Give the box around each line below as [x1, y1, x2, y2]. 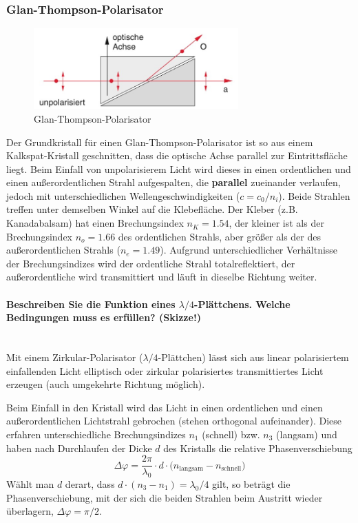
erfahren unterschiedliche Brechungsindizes [6, 427, 186, 441]
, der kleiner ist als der [229, 216, 324, 230]
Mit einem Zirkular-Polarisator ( [6, 350, 143, 365]
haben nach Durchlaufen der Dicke [6, 440, 152, 455]
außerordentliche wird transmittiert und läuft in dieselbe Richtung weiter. [6, 269, 317, 284]
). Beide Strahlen [278, 188, 350, 203]
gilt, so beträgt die [212, 477, 291, 491]
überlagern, [6, 504, 54, 518]
